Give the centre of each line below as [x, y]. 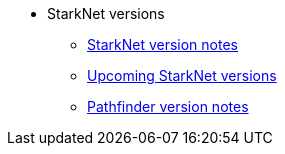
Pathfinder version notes [168, 106]
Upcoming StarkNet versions [182, 75]
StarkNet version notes [162, 44]
